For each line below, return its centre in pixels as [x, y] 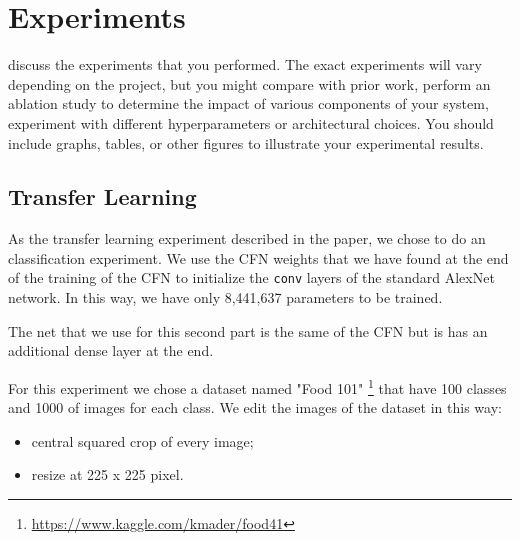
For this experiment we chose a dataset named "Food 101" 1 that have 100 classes [257, 386]
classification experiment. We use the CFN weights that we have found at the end [258, 257]
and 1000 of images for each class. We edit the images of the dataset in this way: [255, 407]
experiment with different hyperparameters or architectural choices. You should [251, 122]
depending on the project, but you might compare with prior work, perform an [249, 83]
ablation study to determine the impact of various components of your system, [248, 103]
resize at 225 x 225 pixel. [107, 474]
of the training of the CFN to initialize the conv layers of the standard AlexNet [251, 277]
